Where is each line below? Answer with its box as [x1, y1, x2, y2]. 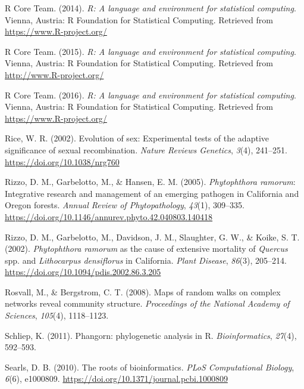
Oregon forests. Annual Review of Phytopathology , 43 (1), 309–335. [5, 199, 245, 211]
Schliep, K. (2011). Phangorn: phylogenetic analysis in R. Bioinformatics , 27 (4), [5, 329, 297, 341]
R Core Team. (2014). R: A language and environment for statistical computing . [5, 2, 296, 14]
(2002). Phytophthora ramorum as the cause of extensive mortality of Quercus [5, 242, 288, 255]
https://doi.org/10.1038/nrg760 [5, 155, 120, 168]
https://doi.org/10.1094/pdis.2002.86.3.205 [5, 265, 161, 278]
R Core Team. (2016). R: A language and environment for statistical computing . [5, 88, 296, 101]
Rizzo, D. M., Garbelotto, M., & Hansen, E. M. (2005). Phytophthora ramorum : [5, 175, 296, 188]
